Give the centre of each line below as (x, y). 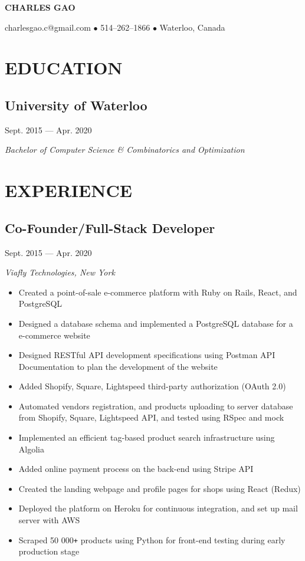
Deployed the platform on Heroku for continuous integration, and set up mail (158, 508)
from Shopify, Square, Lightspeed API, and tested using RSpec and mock (151, 417)
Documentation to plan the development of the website (118, 366)
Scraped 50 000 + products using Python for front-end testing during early (152, 539)
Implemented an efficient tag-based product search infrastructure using (147, 437)
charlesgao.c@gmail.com (48, 27)
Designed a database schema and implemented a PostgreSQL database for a (156, 323)
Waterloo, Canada (192, 27)
